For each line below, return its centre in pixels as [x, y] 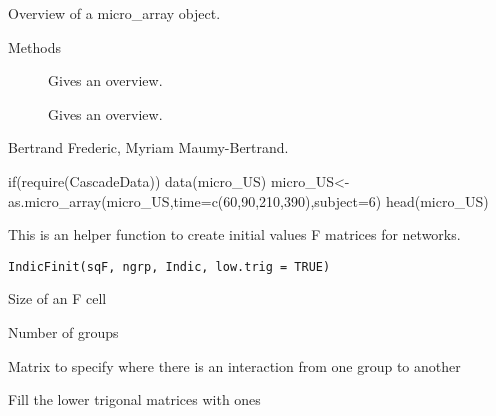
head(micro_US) [437, 200]
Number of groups [63, 332]
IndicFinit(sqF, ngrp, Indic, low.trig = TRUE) [169, 266]
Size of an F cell [57, 298]
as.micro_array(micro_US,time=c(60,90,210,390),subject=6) [195, 200]
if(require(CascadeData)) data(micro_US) [137, 180]
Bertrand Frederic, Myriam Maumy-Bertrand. [148, 147]
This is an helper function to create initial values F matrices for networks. [234, 234]
